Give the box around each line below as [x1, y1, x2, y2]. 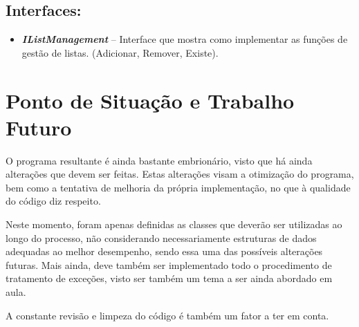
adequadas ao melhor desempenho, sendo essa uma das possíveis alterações [6, 244, 323, 259]
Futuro [6, 113, 72, 141]
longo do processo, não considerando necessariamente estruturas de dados [6, 230, 317, 245]
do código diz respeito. [6, 194, 101, 208]
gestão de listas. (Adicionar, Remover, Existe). [21, 45, 219, 59]
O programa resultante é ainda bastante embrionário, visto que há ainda [6, 153, 313, 167]
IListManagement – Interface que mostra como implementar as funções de [21, 32, 348, 46]
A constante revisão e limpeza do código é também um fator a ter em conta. [6, 308, 329, 322]
